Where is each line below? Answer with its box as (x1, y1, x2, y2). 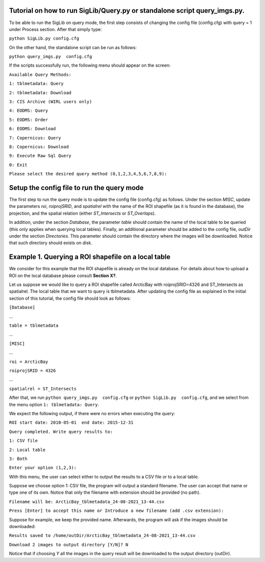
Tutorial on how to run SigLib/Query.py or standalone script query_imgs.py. (9, 6, 245, 15)
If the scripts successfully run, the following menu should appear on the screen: (9, 62, 171, 68)
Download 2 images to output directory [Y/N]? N (9, 542, 129, 547)
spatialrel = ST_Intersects (9, 386, 77, 392)
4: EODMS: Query (9, 108, 49, 113)
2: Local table (9, 447, 46, 452)
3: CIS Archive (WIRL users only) (9, 99, 92, 105)
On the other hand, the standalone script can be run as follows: (9, 44, 137, 50)
